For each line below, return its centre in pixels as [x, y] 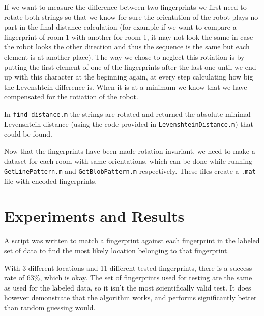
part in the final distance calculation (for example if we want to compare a [120, 27]
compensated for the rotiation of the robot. [71, 97]
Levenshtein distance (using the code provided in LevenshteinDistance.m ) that [129, 124]
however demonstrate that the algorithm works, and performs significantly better [130, 297]
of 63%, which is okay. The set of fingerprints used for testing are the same [135, 278]
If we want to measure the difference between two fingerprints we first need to [125, 7]
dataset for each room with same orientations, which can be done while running [128, 161]
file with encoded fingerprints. [51, 181]
